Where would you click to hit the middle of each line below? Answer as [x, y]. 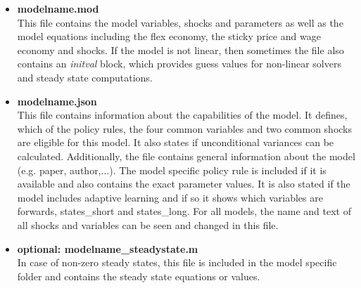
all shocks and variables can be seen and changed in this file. [148, 224]
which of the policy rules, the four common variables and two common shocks [185, 128]
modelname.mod [58, 8]
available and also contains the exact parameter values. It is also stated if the [184, 184]
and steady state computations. [85, 77]
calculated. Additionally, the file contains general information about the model [186, 156]
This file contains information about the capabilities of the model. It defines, [182, 115]
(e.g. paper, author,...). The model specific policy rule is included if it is [172, 170]
